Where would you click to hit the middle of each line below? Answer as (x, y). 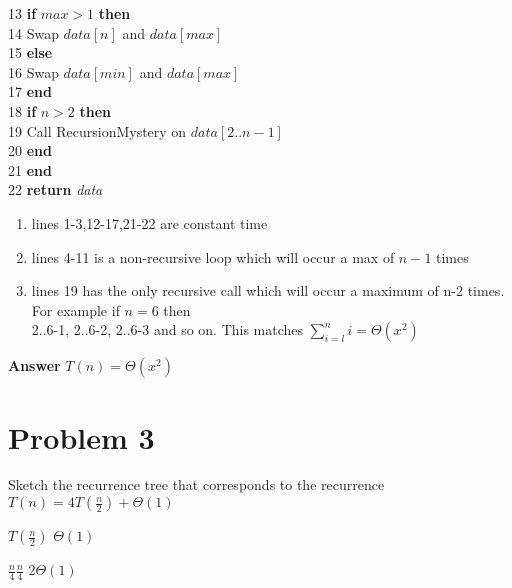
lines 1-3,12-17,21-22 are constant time (149, 222)
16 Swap (33, 71)
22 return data (55, 189)
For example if (75, 309)
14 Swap (33, 32)
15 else (30, 52)
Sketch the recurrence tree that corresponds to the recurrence (196, 484)
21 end (30, 169)
